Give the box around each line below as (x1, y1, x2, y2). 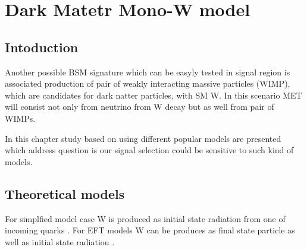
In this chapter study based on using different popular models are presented (5, 132, 281, 144)
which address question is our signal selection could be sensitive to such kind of (5, 144, 294, 156)
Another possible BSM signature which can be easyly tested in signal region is (5, 65, 290, 78)
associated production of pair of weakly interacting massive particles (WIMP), (5, 77, 290, 90)
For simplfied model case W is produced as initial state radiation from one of (5, 212, 286, 224)
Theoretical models (5, 184, 125, 202)
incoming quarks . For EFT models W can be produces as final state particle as (5, 224, 295, 236)
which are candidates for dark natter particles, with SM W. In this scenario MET (5, 88, 302, 101)
